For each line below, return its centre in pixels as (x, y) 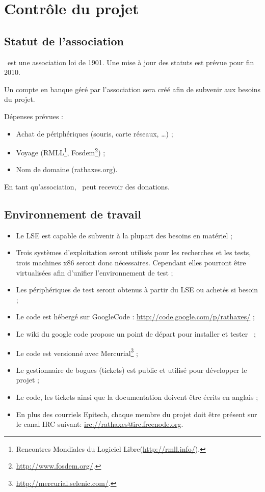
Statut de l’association (64, 40)
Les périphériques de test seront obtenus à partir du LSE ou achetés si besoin (137, 290)
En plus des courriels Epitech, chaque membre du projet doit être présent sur (137, 414)
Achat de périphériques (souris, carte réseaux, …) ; (95, 133)
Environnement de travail (73, 214)
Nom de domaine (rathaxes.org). (67, 169)
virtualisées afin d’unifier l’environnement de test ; (95, 272)
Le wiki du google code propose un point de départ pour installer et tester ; (136, 333)
